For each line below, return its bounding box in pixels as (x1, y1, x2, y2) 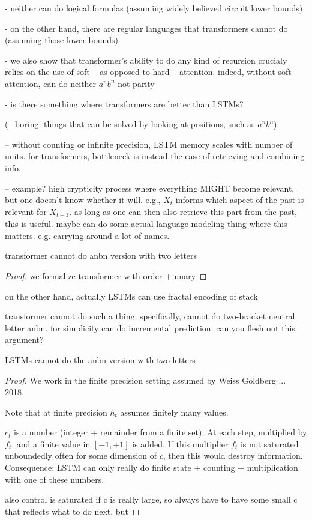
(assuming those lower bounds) (5, 34, 118, 46)
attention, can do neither (5, 77, 97, 89)
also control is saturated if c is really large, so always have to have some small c (5, 493, 298, 506)
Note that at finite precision (5, 405, 107, 418)
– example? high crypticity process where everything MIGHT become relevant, (5, 181, 295, 194)
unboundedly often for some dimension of (5, 449, 157, 462)
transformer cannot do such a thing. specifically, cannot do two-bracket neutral (5, 310, 295, 322)
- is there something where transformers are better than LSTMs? (5, 97, 244, 110)
